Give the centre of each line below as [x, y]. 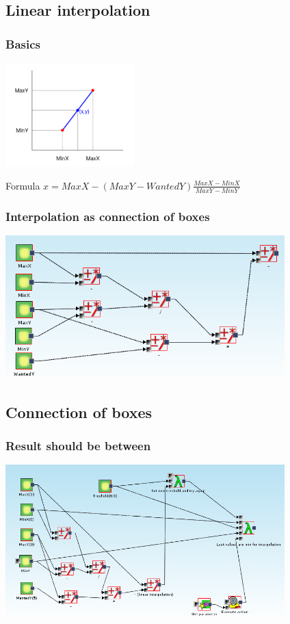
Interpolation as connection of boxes [108, 216]
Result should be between [78, 445]
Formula [23, 185]
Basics [23, 43]
